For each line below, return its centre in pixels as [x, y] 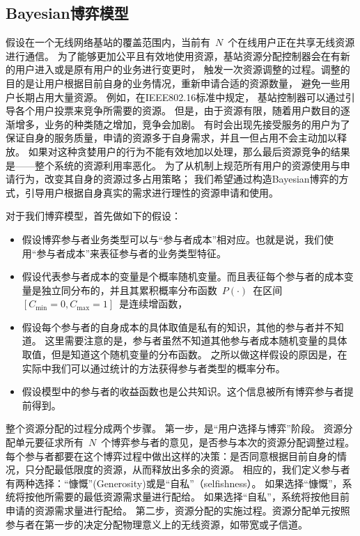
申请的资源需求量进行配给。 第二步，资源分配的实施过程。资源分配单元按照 [178, 511]
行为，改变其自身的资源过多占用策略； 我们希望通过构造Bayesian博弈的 [177, 179]
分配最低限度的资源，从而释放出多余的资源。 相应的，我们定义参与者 [192, 469]
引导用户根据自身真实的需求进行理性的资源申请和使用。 [151, 192]
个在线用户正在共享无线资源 [291, 42]
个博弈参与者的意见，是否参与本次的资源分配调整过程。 [228, 442]
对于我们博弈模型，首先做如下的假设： [93, 216]
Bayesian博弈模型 [67, 13]
